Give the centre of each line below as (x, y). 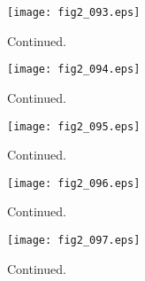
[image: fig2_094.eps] (74, 70)
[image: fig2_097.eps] (74, 240)
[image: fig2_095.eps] (74, 126)
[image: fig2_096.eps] (74, 183)
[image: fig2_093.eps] (74, 12)
